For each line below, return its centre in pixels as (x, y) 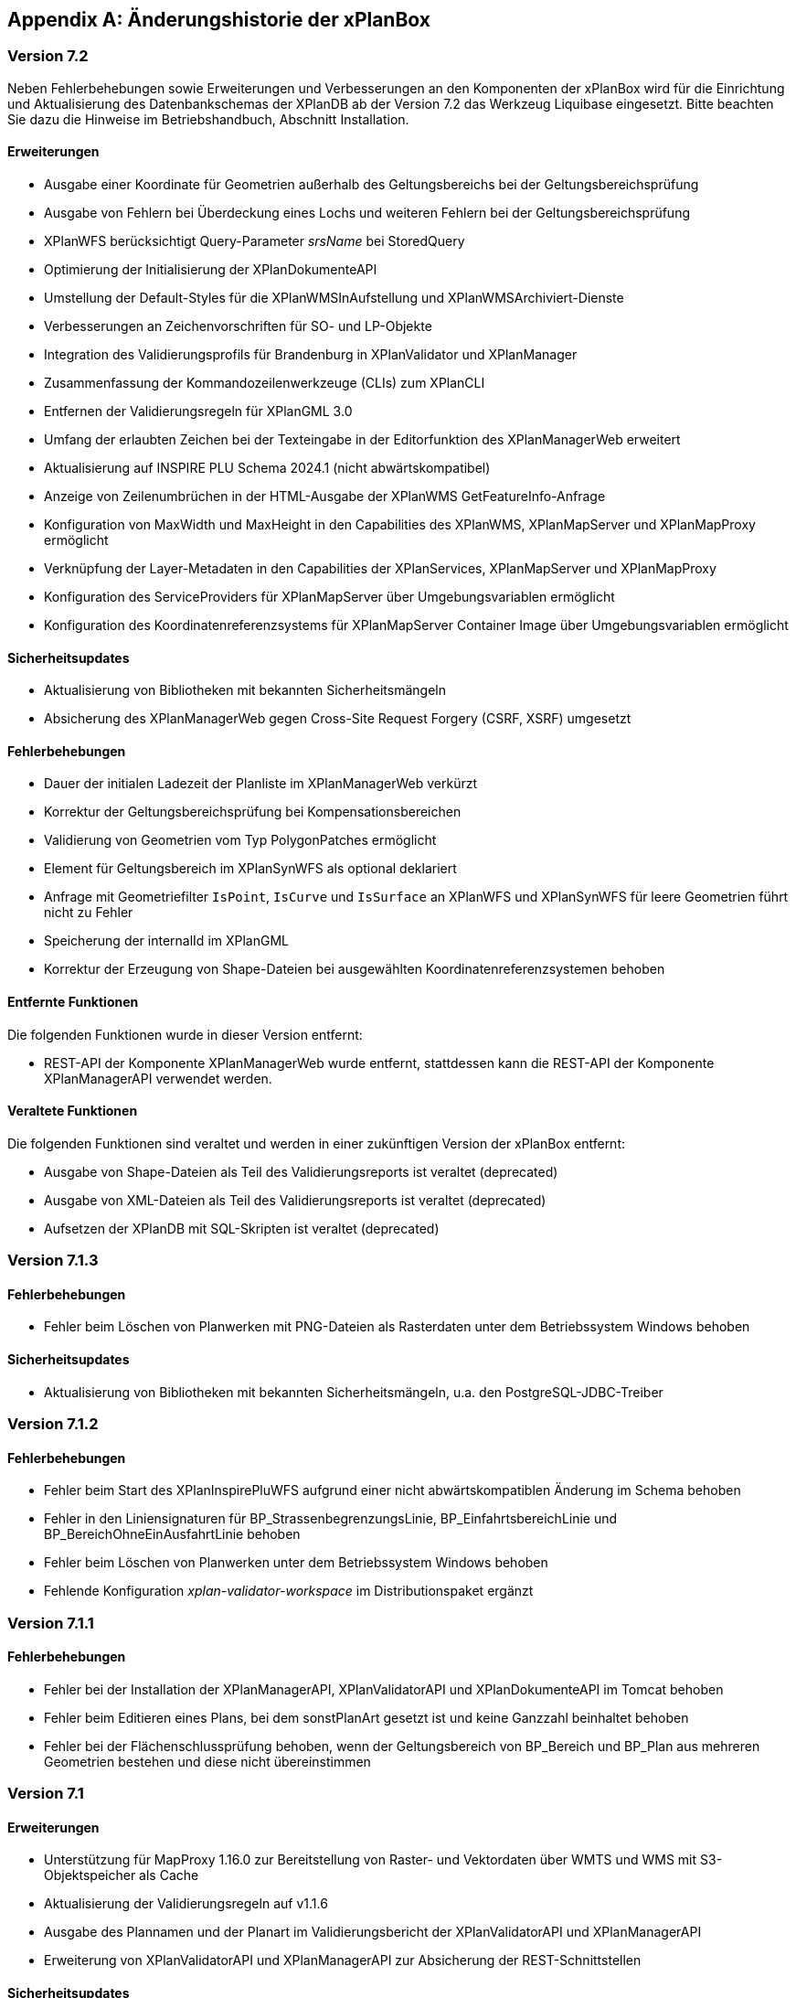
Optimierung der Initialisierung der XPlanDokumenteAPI (211, 270)
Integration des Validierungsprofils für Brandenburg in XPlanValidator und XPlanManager (311, 355)
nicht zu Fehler (89, 913)
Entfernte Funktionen (73, 1002)
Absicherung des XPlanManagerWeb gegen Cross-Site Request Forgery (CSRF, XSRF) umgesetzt (338, 719)
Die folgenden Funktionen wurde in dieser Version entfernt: (185, 1034)
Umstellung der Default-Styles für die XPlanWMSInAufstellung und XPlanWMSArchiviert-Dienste (334, 298)
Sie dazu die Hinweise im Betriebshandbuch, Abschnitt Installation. (208, 119)
